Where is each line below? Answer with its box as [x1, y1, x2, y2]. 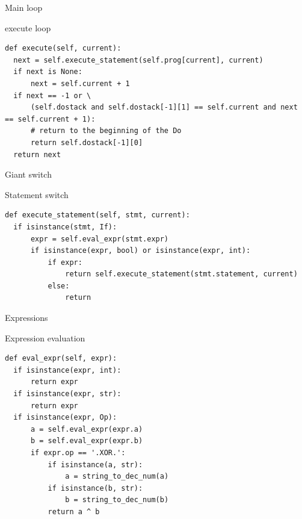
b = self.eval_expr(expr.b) [30, 437, 143, 446]
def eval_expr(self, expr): [5, 354, 117, 363]
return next [13, 150, 61, 159]
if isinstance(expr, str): [13, 390, 122, 399]
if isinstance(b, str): [48, 483, 143, 493]
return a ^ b [48, 507, 100, 516]
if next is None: [13, 67, 82, 76]
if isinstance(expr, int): [13, 365, 122, 374]
